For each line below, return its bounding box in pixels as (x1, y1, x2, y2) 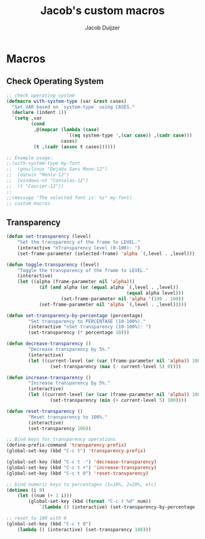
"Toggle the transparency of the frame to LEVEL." (17, 267, 149, 273)
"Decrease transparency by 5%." (28, 347, 111, 353)
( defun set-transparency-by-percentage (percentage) (6, 312, 143, 318)
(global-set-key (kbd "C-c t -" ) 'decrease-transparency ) (6, 459, 157, 466)
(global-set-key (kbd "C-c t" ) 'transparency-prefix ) (6, 448, 146, 454)
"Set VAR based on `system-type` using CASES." (12, 104, 135, 110)
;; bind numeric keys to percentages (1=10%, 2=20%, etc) (6, 481, 157, 488)
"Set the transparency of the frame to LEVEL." (17, 239, 140, 246)
